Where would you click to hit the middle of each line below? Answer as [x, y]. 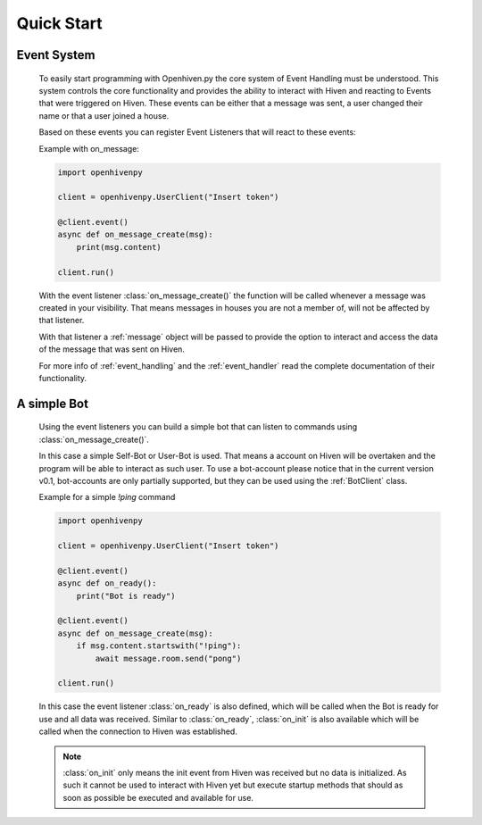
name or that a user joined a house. [104, 115]
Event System [56, 55]
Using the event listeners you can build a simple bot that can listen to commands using [198, 427]
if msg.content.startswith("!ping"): [159, 646]
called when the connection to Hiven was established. [138, 731]
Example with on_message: [89, 148]
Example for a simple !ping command [107, 497]
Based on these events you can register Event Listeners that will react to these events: [197, 132]
